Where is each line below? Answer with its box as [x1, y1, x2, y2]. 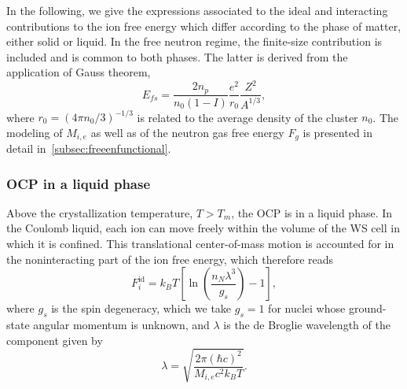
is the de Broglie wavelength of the [223, 317, 390, 333]
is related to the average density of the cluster [137, 109, 358, 125]
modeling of [6, 124, 63, 140]
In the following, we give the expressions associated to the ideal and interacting [6, 2, 388, 18]
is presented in [302, 124, 373, 140]
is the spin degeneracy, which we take [51, 300, 232, 317]
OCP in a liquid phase [6, 173, 151, 193]
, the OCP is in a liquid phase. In [231, 204, 393, 220]
